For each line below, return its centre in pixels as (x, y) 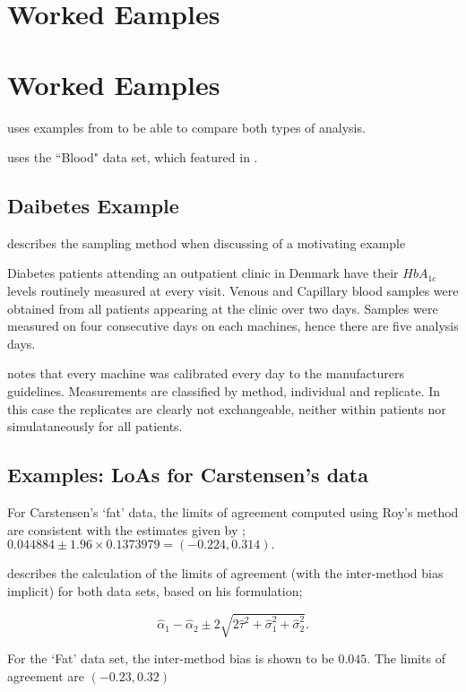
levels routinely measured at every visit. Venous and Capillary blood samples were (233, 291)
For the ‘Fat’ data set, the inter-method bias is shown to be (171, 657)
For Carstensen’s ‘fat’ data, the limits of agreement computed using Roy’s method (233, 512)
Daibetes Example (93, 206)
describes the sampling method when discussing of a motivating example (207, 242)
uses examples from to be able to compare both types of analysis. (186, 127)
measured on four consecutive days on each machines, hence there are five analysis (233, 326)
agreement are (46, 675)
